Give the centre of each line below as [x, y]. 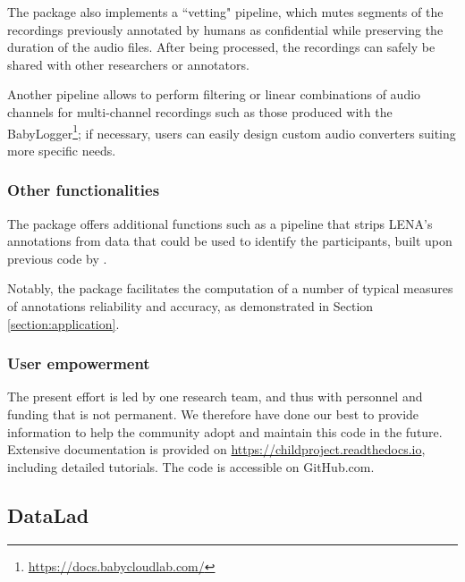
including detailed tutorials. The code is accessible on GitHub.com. [191, 466]
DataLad [48, 515]
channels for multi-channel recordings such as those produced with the [200, 111]
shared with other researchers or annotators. [128, 64]
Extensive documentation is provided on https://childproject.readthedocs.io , [216, 449]
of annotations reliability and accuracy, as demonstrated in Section [190, 306]
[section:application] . [63, 323]
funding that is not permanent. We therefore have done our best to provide [213, 414]
